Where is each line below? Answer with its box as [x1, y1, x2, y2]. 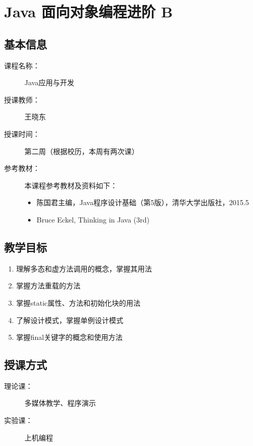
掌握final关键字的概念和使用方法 [16, 332, 123, 342]
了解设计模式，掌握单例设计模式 [16, 314, 123, 325]
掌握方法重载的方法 [16, 280, 81, 291]
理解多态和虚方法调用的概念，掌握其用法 [16, 263, 152, 274]
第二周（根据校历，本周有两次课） [24, 145, 139, 156]
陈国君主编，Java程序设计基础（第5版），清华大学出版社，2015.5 [36, 197, 249, 208]
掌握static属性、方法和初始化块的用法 [16, 297, 141, 308]
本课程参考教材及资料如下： [24, 180, 117, 190]
